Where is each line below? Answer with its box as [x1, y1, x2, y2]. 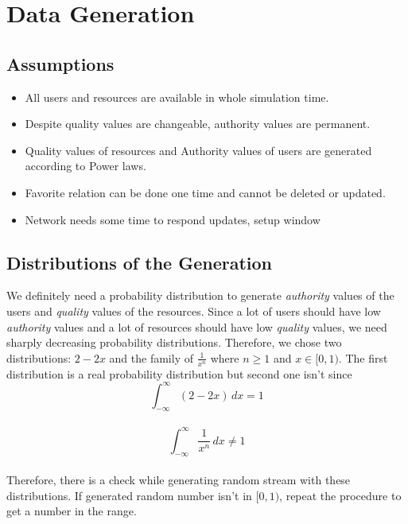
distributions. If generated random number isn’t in [6, 487, 252, 503]
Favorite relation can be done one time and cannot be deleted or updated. [25, 184, 386, 200]
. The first [338, 349, 388, 366]
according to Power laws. [25, 157, 146, 174]
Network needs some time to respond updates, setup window [25, 211, 321, 227]
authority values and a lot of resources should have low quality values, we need [6, 318, 387, 335]
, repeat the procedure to [279, 487, 402, 503]
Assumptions [6, 51, 115, 76]
